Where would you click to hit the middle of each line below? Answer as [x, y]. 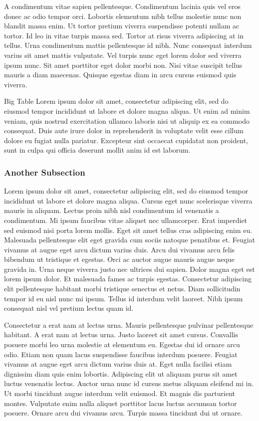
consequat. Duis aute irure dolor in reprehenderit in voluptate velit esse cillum [124, 130]
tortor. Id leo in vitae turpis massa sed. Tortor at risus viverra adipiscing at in [124, 35]
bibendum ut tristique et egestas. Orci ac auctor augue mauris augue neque [120, 259]
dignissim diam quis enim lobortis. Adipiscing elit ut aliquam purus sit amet [121, 373]
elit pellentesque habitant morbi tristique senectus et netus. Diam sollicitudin [122, 289]
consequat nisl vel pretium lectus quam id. [69, 308]
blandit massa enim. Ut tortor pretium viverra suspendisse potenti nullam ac [122, 26]
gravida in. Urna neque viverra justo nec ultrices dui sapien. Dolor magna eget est [129, 269]
